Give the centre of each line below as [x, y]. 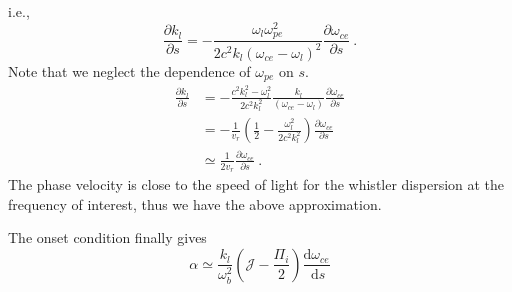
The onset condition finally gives [107, 237]
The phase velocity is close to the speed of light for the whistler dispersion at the [256, 184]
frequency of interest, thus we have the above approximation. [195, 203]
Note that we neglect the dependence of [129, 70]
